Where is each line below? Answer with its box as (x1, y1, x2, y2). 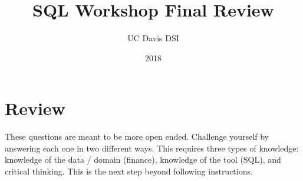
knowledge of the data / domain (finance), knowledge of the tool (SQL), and (5, 153, 281, 166)
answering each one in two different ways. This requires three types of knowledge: (5, 141, 299, 154)
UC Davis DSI (127, 32, 179, 44)
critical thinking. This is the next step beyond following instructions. (5, 165, 253, 177)
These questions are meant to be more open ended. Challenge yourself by (5, 130, 269, 143)
